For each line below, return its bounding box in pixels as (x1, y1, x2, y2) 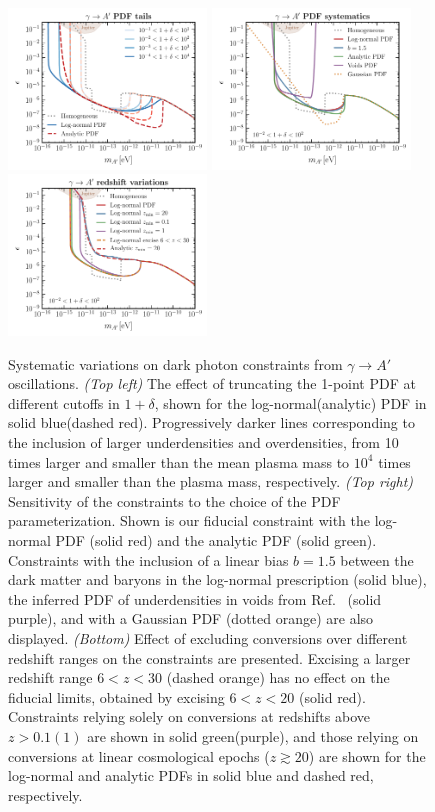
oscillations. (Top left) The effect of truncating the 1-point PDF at (8, 373, 416, 394)
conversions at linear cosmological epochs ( (8, 745, 270, 766)
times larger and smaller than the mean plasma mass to (8, 451, 350, 472)
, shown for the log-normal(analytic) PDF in (154, 392, 427, 413)
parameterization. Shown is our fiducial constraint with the (8, 510, 371, 531)
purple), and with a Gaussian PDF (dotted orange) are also (8, 608, 374, 629)
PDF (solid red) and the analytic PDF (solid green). (55, 530, 377, 550)
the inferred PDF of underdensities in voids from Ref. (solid (8, 588, 382, 609)
